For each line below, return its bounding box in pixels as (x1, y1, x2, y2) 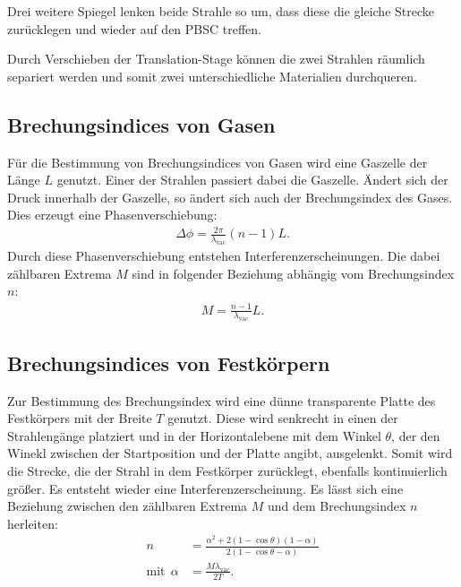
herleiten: (7, 514, 58, 532)
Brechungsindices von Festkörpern (7, 349, 330, 376)
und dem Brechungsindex (268, 496, 406, 515)
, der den (391, 426, 440, 445)
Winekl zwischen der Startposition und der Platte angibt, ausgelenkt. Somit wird (7, 444, 453, 462)
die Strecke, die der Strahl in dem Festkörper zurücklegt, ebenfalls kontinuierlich (7, 461, 448, 479)
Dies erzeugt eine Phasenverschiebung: (7, 205, 218, 224)
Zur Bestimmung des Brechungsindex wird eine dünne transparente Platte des (7, 391, 436, 410)
